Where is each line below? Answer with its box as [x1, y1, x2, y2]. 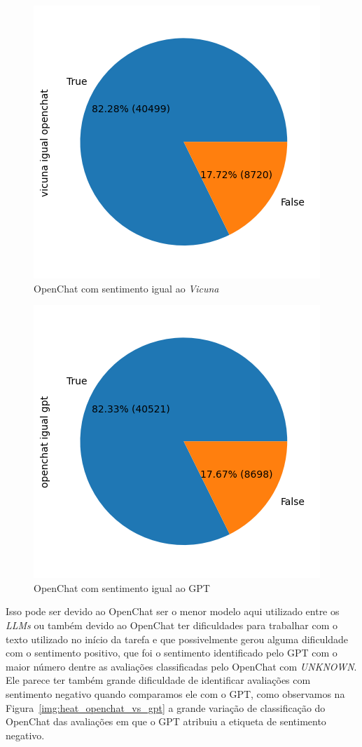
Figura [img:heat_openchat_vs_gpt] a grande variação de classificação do [6, 700, 326, 715]
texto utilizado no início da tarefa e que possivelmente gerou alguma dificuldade [6, 631, 349, 646]
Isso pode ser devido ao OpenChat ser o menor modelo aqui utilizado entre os [6, 604, 340, 619]
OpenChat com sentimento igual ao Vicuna [34, 281, 219, 295]
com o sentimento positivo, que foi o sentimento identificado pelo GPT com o [6, 645, 337, 660]
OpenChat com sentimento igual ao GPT [34, 580, 210, 595]
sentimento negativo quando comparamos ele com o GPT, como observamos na [6, 686, 345, 701]
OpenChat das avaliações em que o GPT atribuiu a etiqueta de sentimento [6, 714, 326, 729]
